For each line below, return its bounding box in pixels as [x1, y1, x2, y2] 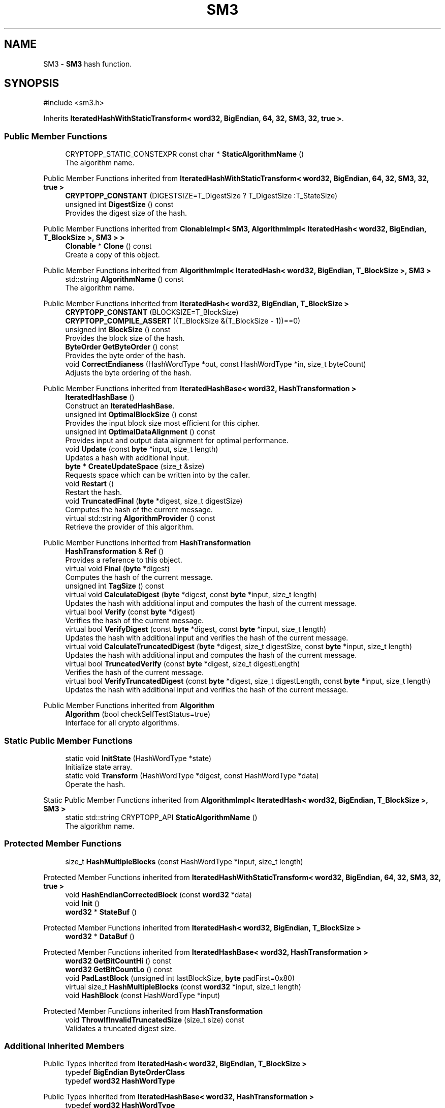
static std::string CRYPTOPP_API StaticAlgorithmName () [65, 812, 258, 822]
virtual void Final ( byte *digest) [65, 564, 170, 573]
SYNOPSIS [4, 77, 59, 90]
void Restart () [65, 479, 114, 488]
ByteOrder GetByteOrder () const [65, 342, 178, 352]
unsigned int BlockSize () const [65, 325, 171, 334]
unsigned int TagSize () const [65, 581, 164, 591]
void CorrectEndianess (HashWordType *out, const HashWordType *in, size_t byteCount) [65, 360, 366, 369]
